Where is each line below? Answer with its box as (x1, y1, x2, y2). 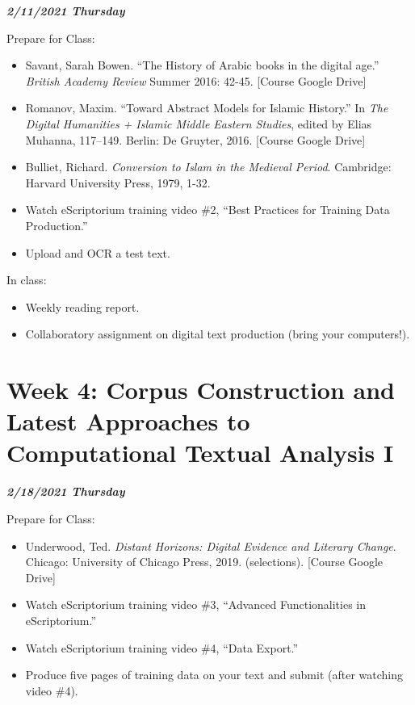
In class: (6, 271, 47, 288)
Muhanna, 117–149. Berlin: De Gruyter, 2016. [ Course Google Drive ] (25, 131, 366, 148)
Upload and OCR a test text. (25, 244, 170, 261)
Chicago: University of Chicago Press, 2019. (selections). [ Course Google (25, 553, 384, 570)
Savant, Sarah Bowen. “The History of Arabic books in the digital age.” (25, 57, 379, 73)
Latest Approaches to (6, 405, 250, 438)
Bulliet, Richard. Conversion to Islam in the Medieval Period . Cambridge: (25, 158, 392, 175)
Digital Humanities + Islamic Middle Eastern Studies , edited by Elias (25, 115, 372, 132)
